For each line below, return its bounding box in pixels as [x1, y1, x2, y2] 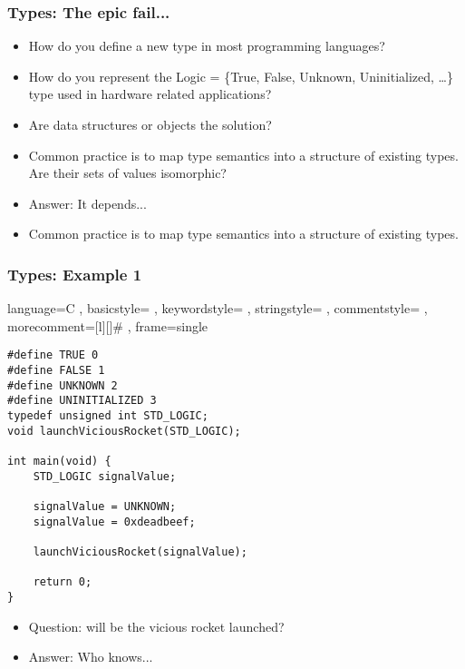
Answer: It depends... [28, 193, 147, 212]
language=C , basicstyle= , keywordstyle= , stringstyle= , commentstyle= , [7, 299, 428, 318]
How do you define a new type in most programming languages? [28, 36, 385, 55]
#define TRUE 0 [7, 349, 99, 362]
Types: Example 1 [7, 262, 142, 285]
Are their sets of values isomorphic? [28, 163, 227, 182]
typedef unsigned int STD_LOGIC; [7, 409, 208, 422]
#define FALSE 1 [7, 364, 105, 378]
